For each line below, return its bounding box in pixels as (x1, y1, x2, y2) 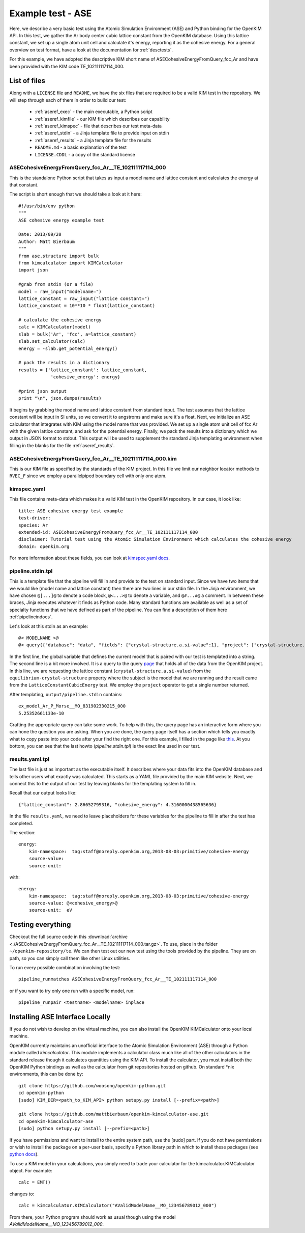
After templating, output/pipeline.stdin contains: (9, 691, 123, 697)
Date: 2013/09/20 (18, 232, 62, 237)
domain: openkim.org (18, 543, 70, 550)
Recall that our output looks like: (9, 790, 77, 796)
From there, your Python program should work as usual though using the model (9, 1214, 176, 1220)
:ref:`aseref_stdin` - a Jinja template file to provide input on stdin (35, 130, 169, 136)
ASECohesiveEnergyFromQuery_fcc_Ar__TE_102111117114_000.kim (9, 455, 177, 462)
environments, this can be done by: (9, 1071, 83, 1077)
